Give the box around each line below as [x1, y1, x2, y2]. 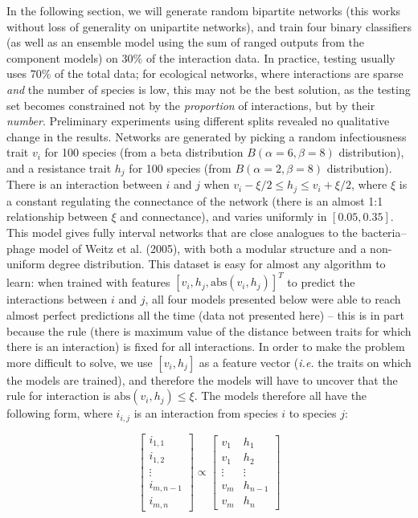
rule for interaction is [6, 387, 111, 404]
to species [289, 405, 337, 422]
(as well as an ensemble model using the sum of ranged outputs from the [6, 34, 365, 51]
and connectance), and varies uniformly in [120, 208, 327, 225]
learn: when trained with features [6, 273, 170, 290]
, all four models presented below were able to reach [145, 291, 401, 308]
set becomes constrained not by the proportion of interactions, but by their [6, 96, 375, 113]
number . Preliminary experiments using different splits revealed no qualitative [6, 112, 390, 129]
